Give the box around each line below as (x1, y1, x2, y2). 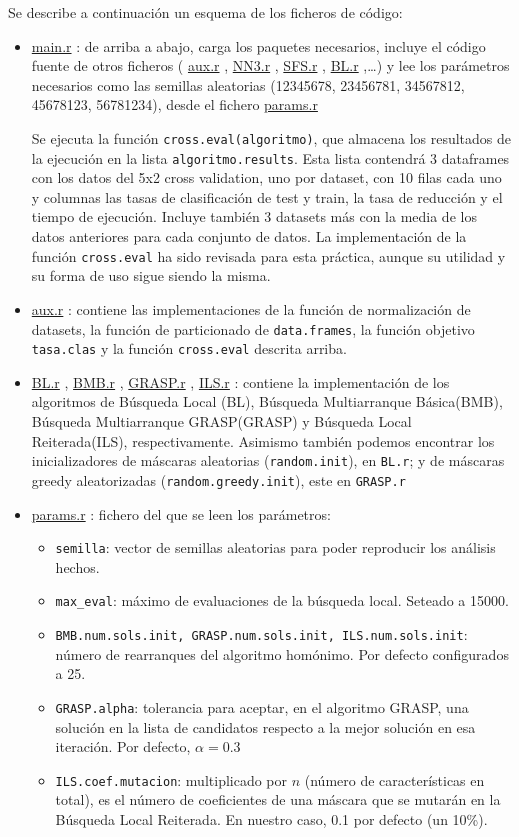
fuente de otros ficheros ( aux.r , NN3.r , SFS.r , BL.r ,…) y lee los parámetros (31, 55, 510, 76)
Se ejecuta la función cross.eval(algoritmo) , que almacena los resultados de (31, 127, 512, 148)
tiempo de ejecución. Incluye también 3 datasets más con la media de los (31, 206, 477, 227)
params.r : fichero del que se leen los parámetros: (31, 503, 331, 524)
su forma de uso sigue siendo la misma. (31, 265, 271, 286)
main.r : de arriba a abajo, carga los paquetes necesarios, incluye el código (31, 35, 486, 56)
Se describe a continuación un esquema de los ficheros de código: (8, 2, 403, 22)
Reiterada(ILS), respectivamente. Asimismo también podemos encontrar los (31, 430, 495, 451)
